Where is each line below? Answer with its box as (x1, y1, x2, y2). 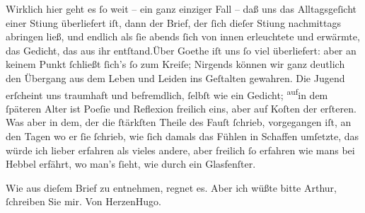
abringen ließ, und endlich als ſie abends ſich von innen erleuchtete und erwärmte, (6, 29, 360, 44)
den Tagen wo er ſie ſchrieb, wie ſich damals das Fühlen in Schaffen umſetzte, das (6, 129, 359, 143)
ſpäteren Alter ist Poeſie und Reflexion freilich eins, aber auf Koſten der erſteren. (6, 100, 357, 115)
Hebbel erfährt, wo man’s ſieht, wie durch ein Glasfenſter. (6, 156, 256, 171)
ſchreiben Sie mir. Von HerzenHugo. (6, 194, 161, 209)
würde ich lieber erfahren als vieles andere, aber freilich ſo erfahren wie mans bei (6, 142, 355, 157)
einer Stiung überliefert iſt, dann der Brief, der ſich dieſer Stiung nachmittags (6, 15, 341, 30)
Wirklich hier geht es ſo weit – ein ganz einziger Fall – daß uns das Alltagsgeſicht (6, 1, 357, 16)
